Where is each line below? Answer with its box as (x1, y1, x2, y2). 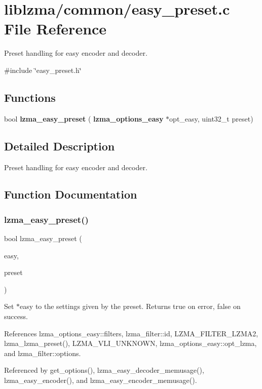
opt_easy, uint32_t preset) (169, 113, 253, 124)
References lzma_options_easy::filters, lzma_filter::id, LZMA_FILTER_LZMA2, (4, 328, 258, 338)
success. (4, 311, 28, 322)
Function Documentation (4, 186, 137, 202)
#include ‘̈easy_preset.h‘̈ (4, 64, 82, 75)
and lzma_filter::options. (4, 347, 81, 358)
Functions (4, 89, 56, 105)
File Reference (4, 18, 107, 39)
